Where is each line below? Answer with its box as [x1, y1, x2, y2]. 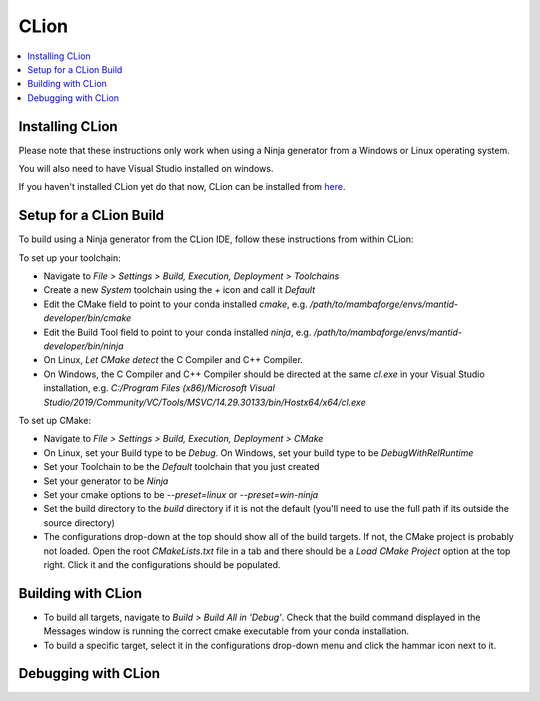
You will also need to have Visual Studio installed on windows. [18, 163, 274, 175]
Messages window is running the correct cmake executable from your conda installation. [43, 625, 410, 637]
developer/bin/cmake [43, 312, 132, 324]
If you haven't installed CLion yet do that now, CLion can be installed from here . [18, 181, 346, 193]
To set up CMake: [18, 415, 92, 426]
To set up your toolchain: [18, 251, 122, 264]
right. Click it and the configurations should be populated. [43, 558, 281, 570]
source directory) [43, 516, 115, 529]
